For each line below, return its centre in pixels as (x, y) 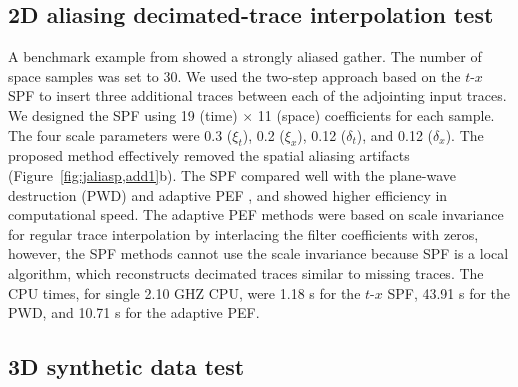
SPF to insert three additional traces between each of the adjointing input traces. (257, 95)
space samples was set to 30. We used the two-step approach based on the (234, 75)
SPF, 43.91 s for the (449, 292)
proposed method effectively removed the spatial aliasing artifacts (209, 155)
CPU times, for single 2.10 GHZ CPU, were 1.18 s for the (184, 292)
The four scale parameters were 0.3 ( (120, 134)
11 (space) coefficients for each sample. (376, 114)
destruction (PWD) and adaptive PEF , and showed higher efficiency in (228, 194)
